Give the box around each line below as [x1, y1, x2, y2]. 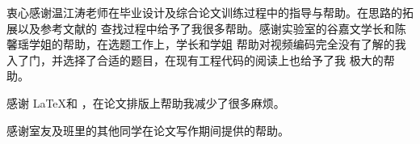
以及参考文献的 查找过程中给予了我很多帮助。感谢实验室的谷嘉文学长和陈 [17, 19, 406, 36]
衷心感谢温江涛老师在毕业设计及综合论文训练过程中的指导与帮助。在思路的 [6, 4, 402, 20]
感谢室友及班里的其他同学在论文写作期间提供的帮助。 [6, 121, 289, 138]
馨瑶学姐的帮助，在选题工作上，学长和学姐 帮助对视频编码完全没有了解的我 [6, 36, 406, 53]
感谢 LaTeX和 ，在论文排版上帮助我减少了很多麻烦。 [6, 94, 285, 111]
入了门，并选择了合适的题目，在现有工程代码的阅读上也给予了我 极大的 [6, 51, 384, 68]
